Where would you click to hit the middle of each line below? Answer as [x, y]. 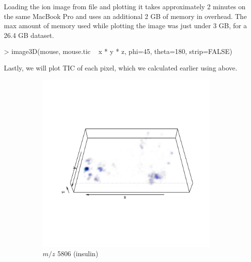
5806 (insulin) [78, 253]
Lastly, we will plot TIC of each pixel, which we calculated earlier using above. [121, 67]
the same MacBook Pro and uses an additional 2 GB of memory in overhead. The [125, 16]
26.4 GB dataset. [29, 35]
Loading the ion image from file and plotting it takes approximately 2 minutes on [125, 6]
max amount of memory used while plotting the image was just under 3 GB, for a [125, 26]
